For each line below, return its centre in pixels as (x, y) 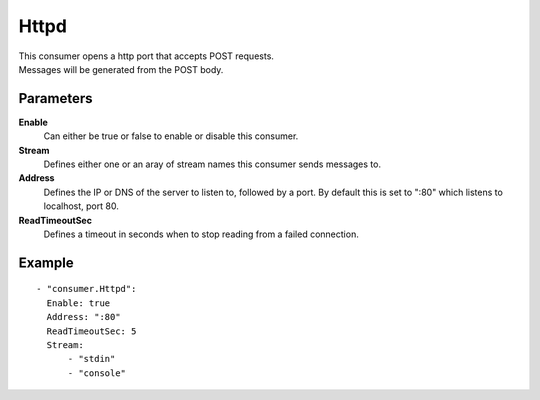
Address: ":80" (83, 317)
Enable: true (78, 303)
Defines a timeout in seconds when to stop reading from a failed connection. (201, 234)
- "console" (97, 373)
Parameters (55, 98)
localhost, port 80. (81, 206)
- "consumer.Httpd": (86, 289)
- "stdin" (91, 359)
